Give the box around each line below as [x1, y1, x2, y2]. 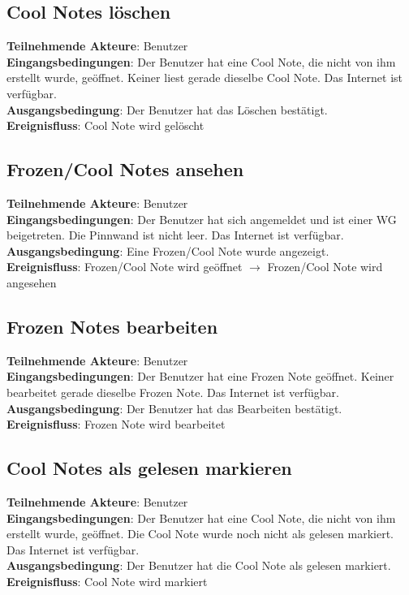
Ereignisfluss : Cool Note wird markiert [6, 572, 208, 589]
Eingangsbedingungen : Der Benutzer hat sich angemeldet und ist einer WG [6, 210, 397, 227]
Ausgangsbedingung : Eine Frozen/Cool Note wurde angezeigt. [6, 242, 329, 259]
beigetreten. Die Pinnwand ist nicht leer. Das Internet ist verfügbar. [6, 226, 344, 244]
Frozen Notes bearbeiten [6, 313, 218, 338]
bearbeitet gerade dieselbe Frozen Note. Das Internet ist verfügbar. [6, 383, 339, 400]
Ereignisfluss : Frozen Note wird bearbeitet [6, 416, 226, 433]
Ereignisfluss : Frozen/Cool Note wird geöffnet [6, 258, 243, 275]
